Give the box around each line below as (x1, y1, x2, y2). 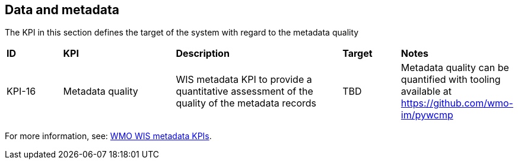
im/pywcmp (401, 109, 453, 121)
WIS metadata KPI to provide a (176, 73, 312, 86)
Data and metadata (5, 2, 119, 17)
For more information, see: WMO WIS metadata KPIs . (5, 131, 212, 142)
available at (401, 85, 452, 98)
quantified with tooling (401, 73, 501, 86)
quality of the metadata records (176, 97, 317, 110)
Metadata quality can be (401, 62, 509, 74)
